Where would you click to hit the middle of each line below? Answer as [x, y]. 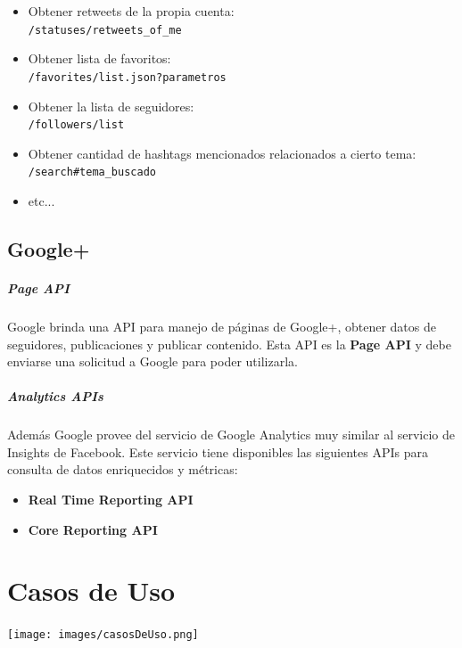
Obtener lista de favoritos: [99, 58]
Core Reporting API [93, 529]
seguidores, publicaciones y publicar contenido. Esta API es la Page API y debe [229, 344]
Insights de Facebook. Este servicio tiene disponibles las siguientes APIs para [218, 451]
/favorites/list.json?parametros [127, 77]
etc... [41, 201]
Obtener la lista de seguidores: [111, 106]
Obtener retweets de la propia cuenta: [131, 11]
